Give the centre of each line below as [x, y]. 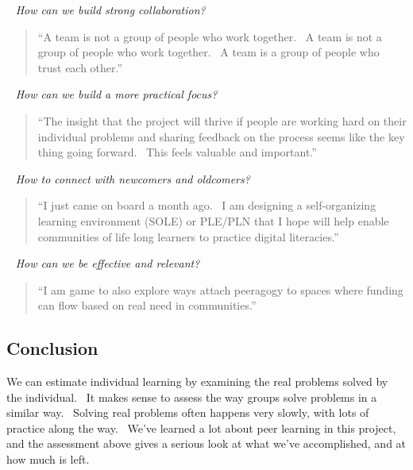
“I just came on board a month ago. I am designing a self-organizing [207, 205]
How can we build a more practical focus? [116, 94]
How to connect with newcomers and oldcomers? [133, 178]
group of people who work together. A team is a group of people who [208, 52]
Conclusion [52, 348]
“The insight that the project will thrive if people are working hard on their [222, 120]
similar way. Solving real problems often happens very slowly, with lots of [188, 412]
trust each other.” [80, 67]
